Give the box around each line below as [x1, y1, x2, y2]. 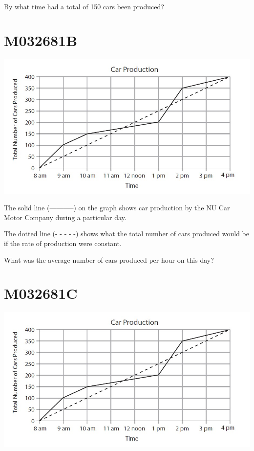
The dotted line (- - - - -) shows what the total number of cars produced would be [4, 228, 249, 239]
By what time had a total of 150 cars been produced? [4, 1, 164, 11]
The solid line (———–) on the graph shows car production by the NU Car [4, 203, 230, 213]
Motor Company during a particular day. [4, 212, 127, 222]
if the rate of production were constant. [4, 238, 122, 248]
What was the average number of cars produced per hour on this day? [4, 254, 214, 265]
